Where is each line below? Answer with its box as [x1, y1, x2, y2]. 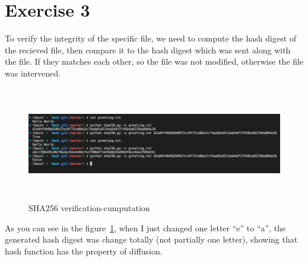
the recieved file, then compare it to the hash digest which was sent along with [5, 43, 291, 56]
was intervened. [5, 66, 61, 79]
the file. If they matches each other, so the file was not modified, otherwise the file [5, 55, 304, 68]
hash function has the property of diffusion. [5, 244, 163, 257]
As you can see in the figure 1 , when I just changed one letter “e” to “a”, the [5, 221, 286, 234]
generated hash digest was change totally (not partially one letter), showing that [5, 233, 298, 246]
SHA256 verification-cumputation [28, 202, 150, 214]
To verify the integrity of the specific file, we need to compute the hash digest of [5, 32, 297, 44]
